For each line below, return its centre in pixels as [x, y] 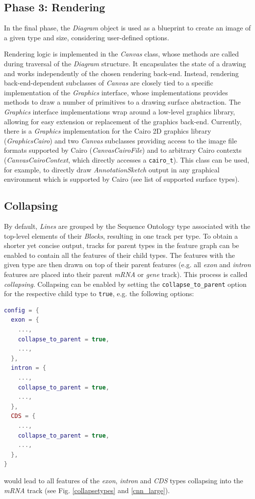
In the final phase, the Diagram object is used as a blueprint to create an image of [127, 28]
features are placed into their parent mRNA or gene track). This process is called [126, 274]
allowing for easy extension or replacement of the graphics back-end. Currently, [123, 121]
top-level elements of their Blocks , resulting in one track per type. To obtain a [121, 236]
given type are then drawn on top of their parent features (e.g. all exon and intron [127, 264]
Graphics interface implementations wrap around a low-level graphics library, [120, 111]
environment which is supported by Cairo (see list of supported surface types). [122, 179]
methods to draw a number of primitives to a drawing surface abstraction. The [122, 102]
